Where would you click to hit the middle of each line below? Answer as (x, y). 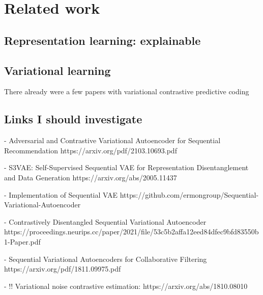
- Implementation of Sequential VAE (61, 194)
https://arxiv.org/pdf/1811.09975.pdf (63, 269)
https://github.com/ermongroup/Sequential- (189, 194)
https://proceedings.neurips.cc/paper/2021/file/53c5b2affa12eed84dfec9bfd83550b (131, 232)
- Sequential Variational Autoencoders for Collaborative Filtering (106, 259)
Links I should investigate (73, 119)
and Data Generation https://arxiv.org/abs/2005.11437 (91, 177)
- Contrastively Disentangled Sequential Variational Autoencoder (105, 221)
